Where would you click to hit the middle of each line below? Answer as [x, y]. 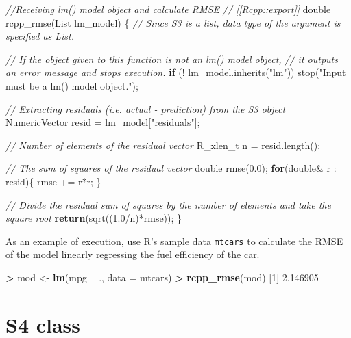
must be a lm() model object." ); [72, 85]
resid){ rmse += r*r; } [53, 181]
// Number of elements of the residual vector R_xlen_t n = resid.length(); [163, 145]
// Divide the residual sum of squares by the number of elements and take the [168, 204]
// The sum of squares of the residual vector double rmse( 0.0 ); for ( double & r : [171, 168]
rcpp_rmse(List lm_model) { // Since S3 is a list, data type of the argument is [173, 22]
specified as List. [40, 36]
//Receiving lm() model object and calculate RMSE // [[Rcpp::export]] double [168, 9]
